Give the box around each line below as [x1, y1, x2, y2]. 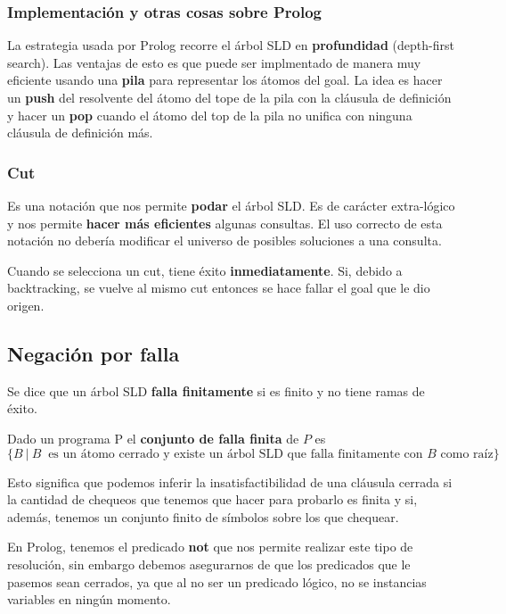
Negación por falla [7, 339, 180, 367]
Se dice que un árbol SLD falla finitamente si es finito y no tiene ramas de [7, 381, 425, 400]
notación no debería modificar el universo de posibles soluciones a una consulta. [7, 231, 442, 250]
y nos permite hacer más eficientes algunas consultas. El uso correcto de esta [7, 213, 443, 232]
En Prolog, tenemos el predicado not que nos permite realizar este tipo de [7, 537, 413, 556]
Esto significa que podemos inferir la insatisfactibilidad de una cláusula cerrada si [7, 472, 453, 491]
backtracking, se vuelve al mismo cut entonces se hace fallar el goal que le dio [7, 278, 430, 297]
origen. [7, 295, 45, 314]
